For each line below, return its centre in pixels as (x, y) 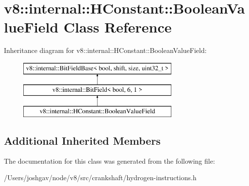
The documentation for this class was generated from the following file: (109, 161)
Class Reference (118, 27)
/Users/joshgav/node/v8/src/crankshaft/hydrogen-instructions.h (100, 177)
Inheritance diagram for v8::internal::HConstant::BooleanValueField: (105, 50)
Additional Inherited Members (82, 141)
